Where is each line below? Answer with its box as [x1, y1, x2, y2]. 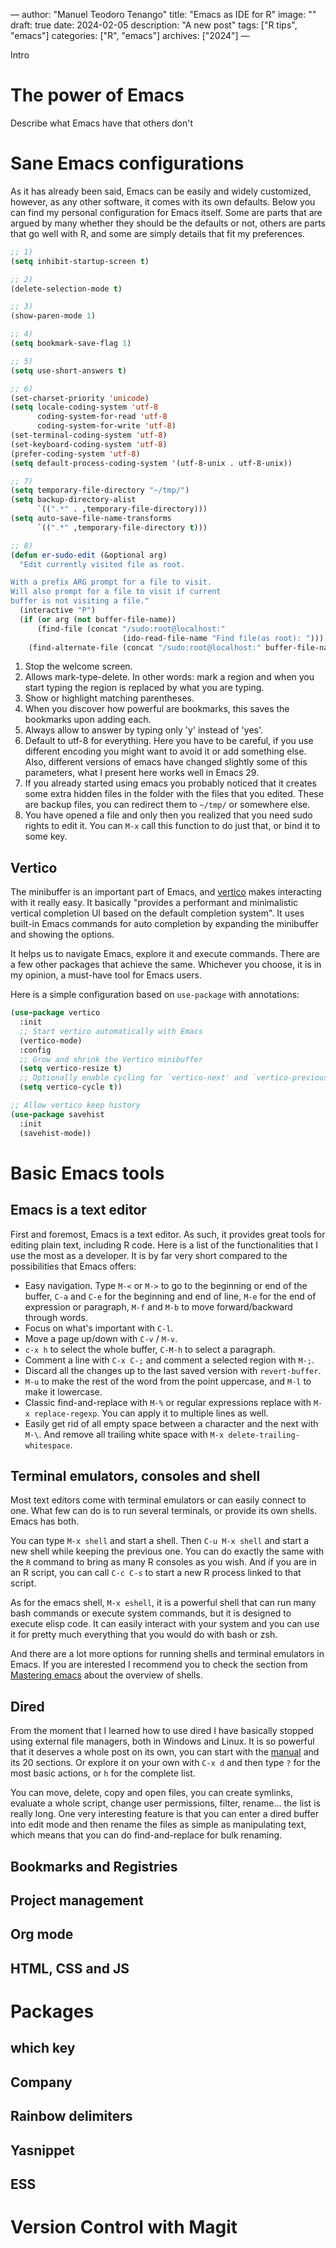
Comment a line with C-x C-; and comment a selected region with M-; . [24, 1354, 315, 1366]
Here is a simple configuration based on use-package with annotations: [10, 989, 300, 1001]
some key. [24, 830, 68, 843]
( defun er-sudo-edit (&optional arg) [10, 550, 168, 560]
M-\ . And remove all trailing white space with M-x [24, 1428, 225, 1440]
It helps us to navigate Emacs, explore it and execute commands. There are [10, 948, 321, 960]
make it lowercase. [24, 1385, 103, 1398]
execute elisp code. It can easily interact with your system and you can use [10, 1618, 320, 1630]
